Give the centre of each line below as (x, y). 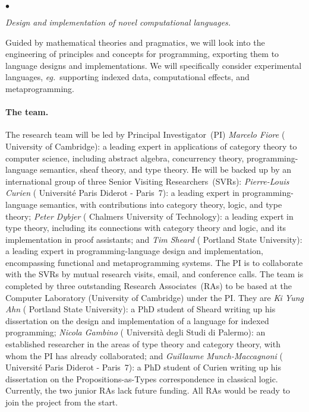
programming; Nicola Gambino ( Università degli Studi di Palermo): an (135, 332)
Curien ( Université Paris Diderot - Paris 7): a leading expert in (122, 193)
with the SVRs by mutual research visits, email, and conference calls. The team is (154, 274)
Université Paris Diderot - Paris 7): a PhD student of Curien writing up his (144, 367)
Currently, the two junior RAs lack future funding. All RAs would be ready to (148, 390)
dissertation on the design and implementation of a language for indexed (137, 320)
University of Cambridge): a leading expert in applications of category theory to (151, 146)
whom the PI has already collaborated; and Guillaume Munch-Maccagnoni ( (144, 355)
